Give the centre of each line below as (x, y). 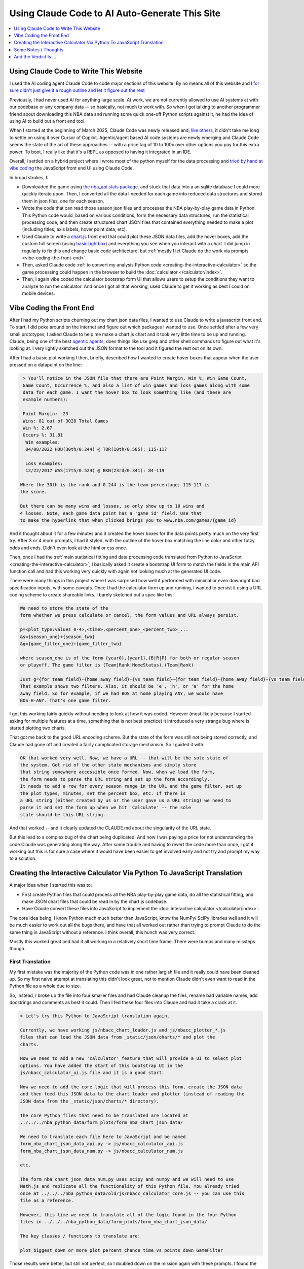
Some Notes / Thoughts (39, 49)
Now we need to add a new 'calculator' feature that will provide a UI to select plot (131, 1059)
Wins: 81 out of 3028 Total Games (66, 421)
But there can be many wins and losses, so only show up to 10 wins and (112, 506)
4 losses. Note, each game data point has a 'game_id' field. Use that (111, 513)
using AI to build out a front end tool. (48, 121)
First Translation (30, 962)
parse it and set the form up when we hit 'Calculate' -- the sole (106, 808)
